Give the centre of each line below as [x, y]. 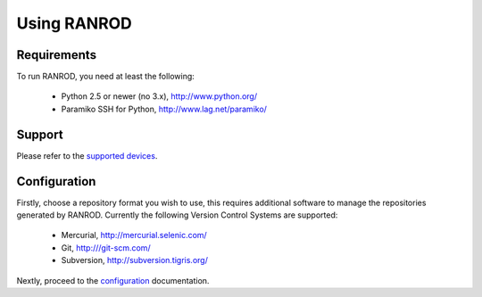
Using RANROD [75, 23]
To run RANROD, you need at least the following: [106, 77]
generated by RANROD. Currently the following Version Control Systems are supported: [177, 215]
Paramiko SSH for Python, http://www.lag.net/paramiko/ [164, 109]
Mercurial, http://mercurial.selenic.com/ [134, 235]
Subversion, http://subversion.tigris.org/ [135, 260]
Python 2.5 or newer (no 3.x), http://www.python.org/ [159, 96]
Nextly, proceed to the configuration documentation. [113, 280]
